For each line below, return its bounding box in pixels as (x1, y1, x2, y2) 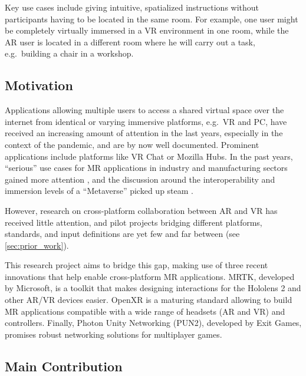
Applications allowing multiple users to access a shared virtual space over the (5, 104, 284, 116)
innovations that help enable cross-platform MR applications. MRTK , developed (5, 270, 295, 282)
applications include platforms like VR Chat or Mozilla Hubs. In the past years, (5, 150, 293, 162)
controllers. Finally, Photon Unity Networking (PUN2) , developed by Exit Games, (5, 316, 302, 329)
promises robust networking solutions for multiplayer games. (5, 328, 222, 340)
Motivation (5, 76, 73, 94)
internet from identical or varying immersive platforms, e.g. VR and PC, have (5, 115, 287, 127)
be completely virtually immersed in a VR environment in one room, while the (5, 24, 289, 37)
